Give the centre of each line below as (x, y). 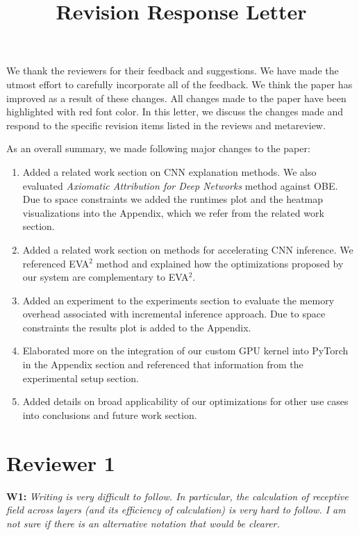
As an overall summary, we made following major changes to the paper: (158, 148)
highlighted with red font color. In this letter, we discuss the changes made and (175, 112)
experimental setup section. (81, 378)
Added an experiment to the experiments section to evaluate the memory (178, 300)
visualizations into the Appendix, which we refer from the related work (173, 212)
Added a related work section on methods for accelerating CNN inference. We (188, 249)
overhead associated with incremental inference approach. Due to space (174, 314)
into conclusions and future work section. (110, 414)
